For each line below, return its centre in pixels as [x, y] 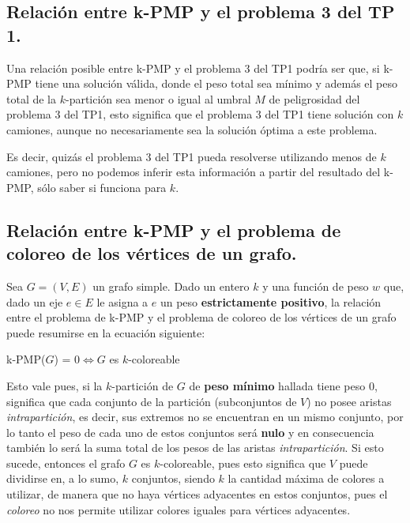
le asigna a [122, 301]
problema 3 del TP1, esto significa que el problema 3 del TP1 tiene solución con [200, 114]
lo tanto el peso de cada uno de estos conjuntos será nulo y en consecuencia [190, 432]
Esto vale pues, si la [55, 385]
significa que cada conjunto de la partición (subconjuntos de [152, 401]
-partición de [143, 385]
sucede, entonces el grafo [66, 463]
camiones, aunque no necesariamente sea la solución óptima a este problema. [192, 129]
